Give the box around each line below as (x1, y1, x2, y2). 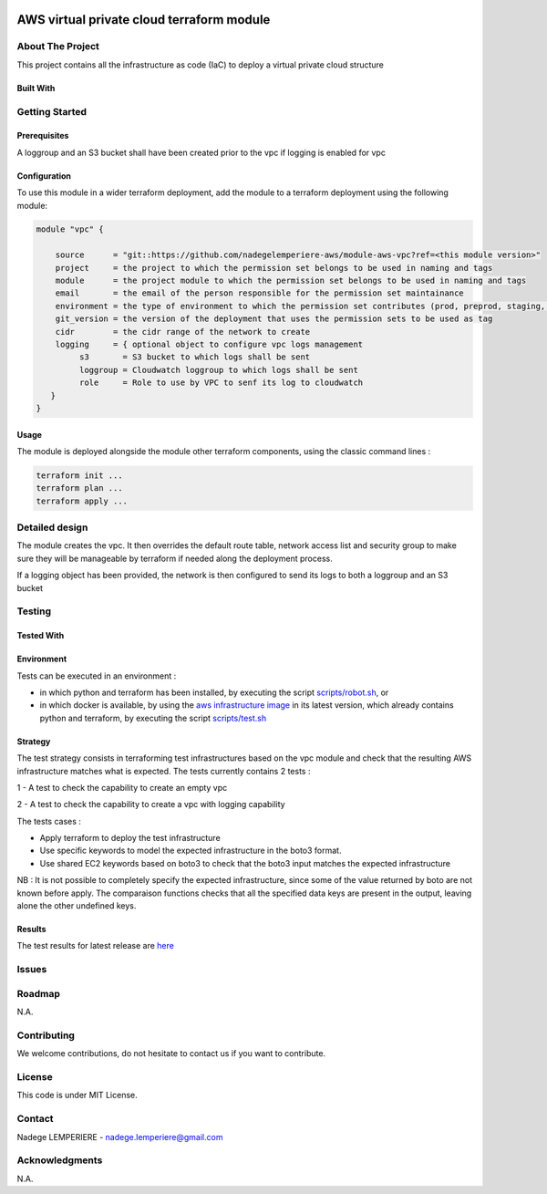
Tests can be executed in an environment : (16, 670, 177, 681)
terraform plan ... (36, 483, 123, 493)
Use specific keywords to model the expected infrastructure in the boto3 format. (39, 845, 342, 857)
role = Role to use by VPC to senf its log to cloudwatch (78, 378, 364, 388)
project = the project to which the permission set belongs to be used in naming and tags (55, 263, 493, 273)
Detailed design (16, 521, 88, 534)
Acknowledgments (16, 1154, 103, 1167)
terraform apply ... (36, 495, 128, 506)
